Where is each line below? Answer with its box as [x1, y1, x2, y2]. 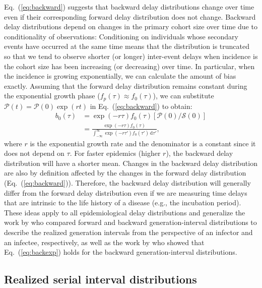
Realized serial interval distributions [4, 271, 197, 287]
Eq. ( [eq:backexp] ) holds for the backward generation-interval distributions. [4, 247, 237, 257]
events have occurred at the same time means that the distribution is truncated [4, 41, 250, 51]
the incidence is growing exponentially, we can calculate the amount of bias [4, 71, 236, 81]
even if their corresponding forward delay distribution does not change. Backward [4, 11, 256, 22]
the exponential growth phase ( [4, 90, 100, 101]
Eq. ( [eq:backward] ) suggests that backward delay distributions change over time [4, 2, 254, 12]
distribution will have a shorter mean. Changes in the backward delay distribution [4, 157, 257, 168]
